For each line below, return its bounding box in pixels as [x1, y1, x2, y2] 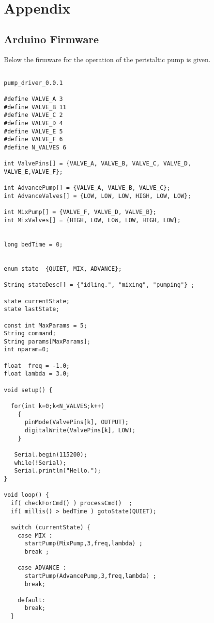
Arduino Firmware [4, 31, 99, 46]
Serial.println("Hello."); [14, 467, 101, 475]
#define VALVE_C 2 [4, 112, 63, 119]
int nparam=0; [4, 346, 49, 353]
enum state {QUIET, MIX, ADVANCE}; [4, 265, 122, 272]
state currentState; [4, 297, 70, 305]
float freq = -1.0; [4, 362, 70, 369]
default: [17, 596, 46, 604]
